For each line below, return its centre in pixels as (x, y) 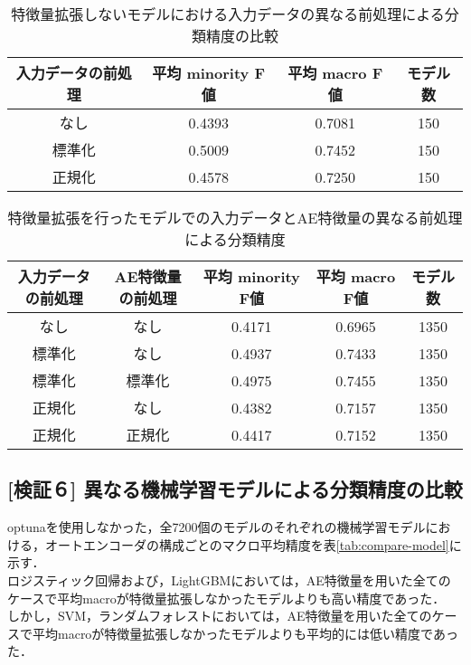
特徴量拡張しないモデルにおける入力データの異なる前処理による (228, 14)
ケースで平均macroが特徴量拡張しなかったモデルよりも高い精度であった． (226, 598)
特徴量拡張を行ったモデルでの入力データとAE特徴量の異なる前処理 (235, 218)
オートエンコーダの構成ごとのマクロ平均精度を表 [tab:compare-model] (247, 544)
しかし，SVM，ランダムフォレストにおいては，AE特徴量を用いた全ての (220, 616)
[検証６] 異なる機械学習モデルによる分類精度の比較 (235, 489)
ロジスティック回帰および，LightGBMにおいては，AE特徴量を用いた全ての (229, 579)
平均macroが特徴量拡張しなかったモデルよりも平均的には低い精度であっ (245, 633)
